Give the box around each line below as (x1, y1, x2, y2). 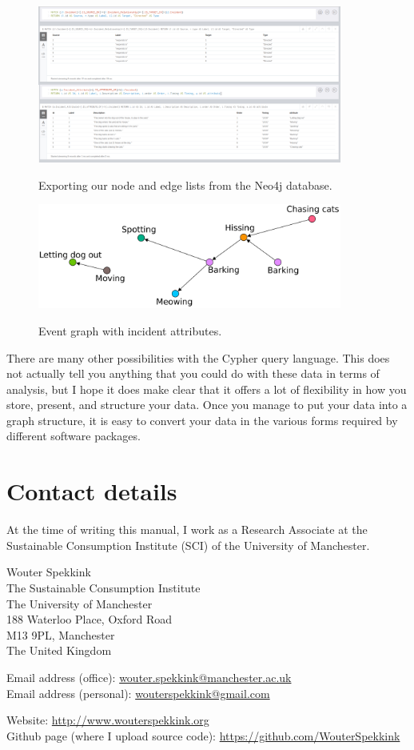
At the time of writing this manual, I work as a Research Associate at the (6, 521, 368, 538)
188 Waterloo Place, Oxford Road (6, 611, 172, 628)
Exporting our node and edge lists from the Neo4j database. (38, 176, 332, 193)
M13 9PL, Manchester (6, 626, 115, 643)
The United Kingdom (6, 642, 112, 659)
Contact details (6, 475, 177, 507)
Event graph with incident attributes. (38, 322, 222, 339)
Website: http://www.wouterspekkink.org (6, 712, 209, 728)
